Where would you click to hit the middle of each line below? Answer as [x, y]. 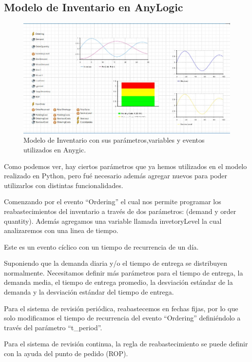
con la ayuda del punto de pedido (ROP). [66, 353]
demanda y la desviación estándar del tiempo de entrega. [89, 292]
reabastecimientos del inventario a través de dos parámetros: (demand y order [120, 211]
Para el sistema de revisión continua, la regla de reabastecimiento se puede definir [126, 344]
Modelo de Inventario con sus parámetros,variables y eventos [114, 140]
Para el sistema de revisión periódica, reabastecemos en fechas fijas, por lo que [121, 308]
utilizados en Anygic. [55, 149]
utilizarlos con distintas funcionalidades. [64, 185]
